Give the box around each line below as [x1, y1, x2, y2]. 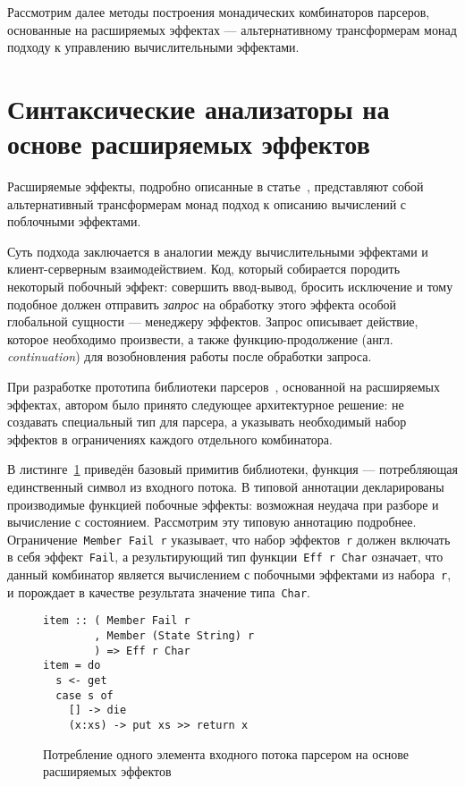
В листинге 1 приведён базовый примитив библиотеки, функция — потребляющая [7, 460, 458, 478]
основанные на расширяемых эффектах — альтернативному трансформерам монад [7, 20, 457, 38]
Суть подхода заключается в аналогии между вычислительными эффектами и [7, 241, 428, 260]
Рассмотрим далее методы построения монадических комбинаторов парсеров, [7, 3, 430, 21]
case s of [55, 689, 114, 702]
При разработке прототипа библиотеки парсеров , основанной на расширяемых [7, 377, 440, 396]
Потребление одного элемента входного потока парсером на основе [43, 744, 409, 763]
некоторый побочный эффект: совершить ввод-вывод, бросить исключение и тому [7, 277, 453, 296]
